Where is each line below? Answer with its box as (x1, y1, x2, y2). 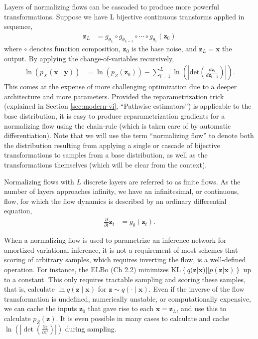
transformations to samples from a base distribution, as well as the (4, 150, 208, 160)
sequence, (4, 21, 33, 31)
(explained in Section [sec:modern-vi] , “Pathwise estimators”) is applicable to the (4, 101, 252, 111)
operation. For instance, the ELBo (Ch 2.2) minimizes (4, 264, 169, 275)
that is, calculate (4, 284, 55, 294)
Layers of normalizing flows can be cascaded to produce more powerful (4, 1, 219, 11)
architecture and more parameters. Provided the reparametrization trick (4, 91, 224, 101)
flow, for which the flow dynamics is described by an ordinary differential (4, 195, 227, 206)
